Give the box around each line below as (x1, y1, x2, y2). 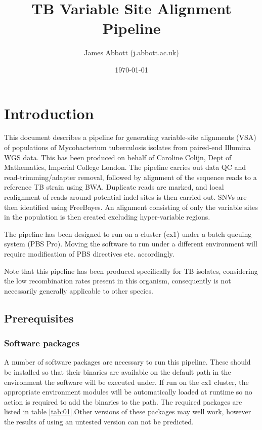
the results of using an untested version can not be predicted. (4, 416, 194, 426)
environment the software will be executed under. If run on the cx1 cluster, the (4, 376, 249, 387)
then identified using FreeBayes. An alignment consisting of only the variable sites (4, 201, 258, 212)
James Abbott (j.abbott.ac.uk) (84, 47, 179, 58)
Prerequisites (4, 310, 74, 326)
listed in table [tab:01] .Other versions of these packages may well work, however (4, 406, 251, 417)
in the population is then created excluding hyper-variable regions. (4, 211, 210, 222)
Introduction (4, 102, 94, 123)
